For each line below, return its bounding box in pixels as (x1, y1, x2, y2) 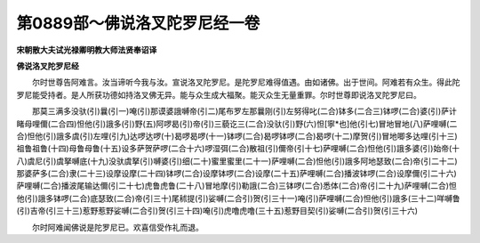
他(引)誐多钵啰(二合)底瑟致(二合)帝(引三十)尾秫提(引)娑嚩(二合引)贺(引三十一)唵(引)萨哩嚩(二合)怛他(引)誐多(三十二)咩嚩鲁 (16, 192, 461, 204)
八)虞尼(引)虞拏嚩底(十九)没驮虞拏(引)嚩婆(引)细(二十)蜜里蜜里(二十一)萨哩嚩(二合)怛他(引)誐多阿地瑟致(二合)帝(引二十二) (16, 156, 458, 166)
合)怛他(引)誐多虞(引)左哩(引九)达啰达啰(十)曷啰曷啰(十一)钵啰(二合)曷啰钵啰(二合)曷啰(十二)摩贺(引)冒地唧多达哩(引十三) (16, 130, 458, 142)
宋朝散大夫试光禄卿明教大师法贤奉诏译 (16, 45, 157, 55)
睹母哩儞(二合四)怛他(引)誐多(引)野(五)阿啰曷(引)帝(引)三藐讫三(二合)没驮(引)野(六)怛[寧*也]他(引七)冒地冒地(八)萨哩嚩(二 (16, 118, 458, 129)
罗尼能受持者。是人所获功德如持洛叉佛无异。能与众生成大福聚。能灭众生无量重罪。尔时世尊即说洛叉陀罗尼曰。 (16, 89, 421, 100)
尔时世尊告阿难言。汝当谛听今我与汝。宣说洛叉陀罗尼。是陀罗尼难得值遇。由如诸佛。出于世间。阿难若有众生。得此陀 (31, 77, 460, 88)
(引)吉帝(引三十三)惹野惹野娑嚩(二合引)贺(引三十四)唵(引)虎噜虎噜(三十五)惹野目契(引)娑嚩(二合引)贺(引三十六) (16, 206, 418, 216)
